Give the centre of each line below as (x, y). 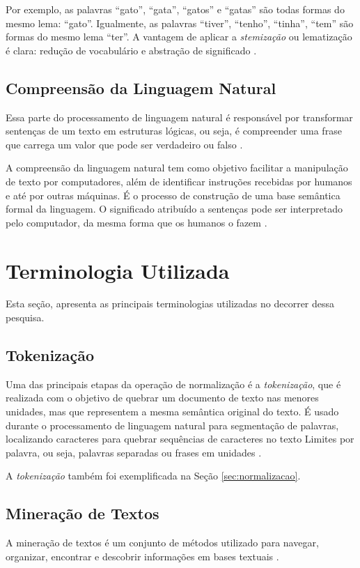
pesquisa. (25, 317)
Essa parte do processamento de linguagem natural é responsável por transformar (179, 117)
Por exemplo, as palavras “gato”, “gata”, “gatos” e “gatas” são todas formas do (175, 9)
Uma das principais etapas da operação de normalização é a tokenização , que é (173, 384)
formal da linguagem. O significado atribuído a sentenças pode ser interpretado (174, 209)
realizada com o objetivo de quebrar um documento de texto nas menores (162, 398)
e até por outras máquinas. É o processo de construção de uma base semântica (173, 195)
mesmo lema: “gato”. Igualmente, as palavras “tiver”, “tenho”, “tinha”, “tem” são (180, 23)
